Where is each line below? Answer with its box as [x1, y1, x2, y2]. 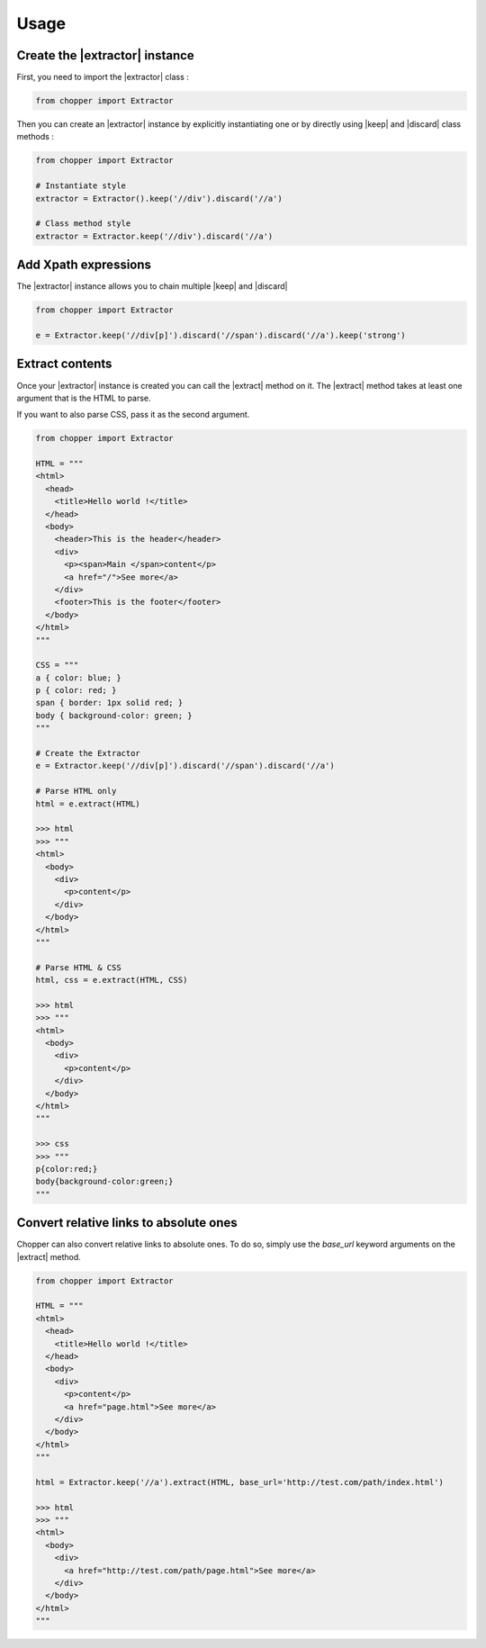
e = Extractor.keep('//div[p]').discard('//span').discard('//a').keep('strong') [35, 330, 407, 341]
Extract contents [16, 356, 112, 372]
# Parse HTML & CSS [35, 962, 121, 972]
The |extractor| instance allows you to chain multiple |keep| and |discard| [16, 281, 288, 292]
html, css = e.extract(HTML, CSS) [35, 975, 188, 986]
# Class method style [35, 219, 131, 229]
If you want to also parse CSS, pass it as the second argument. [16, 410, 250, 420]
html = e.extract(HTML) [35, 798, 141, 809]
